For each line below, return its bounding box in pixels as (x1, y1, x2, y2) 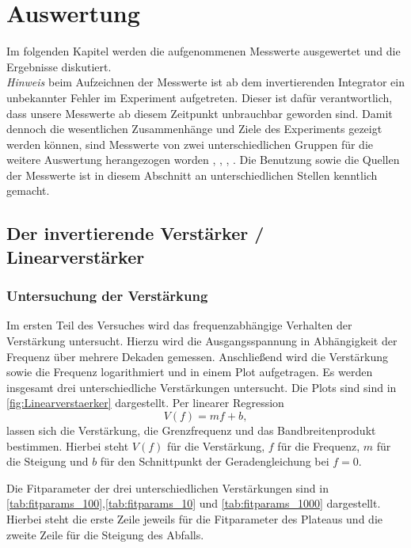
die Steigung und (6, 453, 89, 470)
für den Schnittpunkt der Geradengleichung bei (100, 453, 329, 470)
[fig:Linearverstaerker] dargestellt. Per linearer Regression (6, 394, 284, 411)
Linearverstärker (6, 244, 145, 268)
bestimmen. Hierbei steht (6, 437, 129, 454)
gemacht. (6, 182, 50, 199)
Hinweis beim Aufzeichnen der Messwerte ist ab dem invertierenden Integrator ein (6, 74, 405, 90)
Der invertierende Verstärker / (6, 221, 264, 245)
